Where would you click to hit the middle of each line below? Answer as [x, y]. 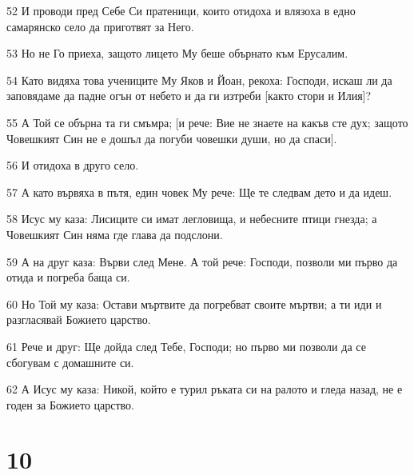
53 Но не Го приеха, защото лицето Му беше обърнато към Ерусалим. [177, 53]
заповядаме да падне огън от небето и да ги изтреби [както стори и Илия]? [189, 96]
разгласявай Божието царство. [79, 319]
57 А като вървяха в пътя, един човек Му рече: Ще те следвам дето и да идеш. [199, 192]
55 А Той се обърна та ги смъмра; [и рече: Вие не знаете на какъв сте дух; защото [207, 122]
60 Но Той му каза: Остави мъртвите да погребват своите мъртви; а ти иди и [194, 303]
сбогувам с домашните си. [70, 362]
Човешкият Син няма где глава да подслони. [115, 234]
